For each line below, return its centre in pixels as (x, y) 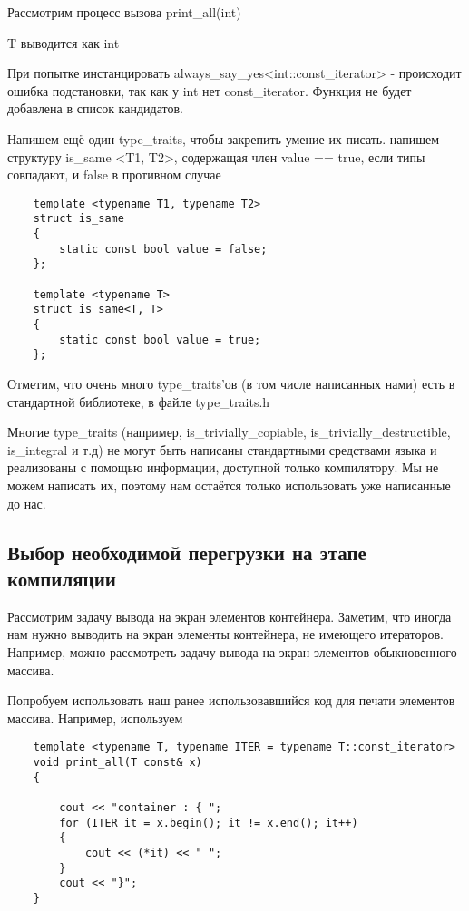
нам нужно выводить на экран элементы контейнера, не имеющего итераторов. (225, 634)
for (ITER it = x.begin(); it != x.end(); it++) (209, 823)
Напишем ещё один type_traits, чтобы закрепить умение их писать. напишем (224, 138)
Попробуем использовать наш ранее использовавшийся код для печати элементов (231, 700)
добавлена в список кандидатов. (95, 108)
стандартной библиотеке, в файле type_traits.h (139, 401)
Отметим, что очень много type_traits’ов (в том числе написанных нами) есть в (231, 383)
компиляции (62, 578)
